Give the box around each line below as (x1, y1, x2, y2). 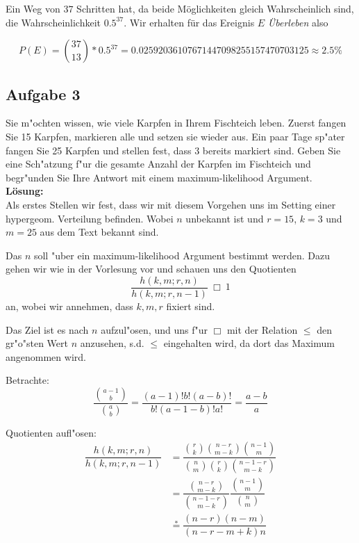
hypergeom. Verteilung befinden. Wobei (6, 211, 174, 225)
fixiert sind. (166, 298, 215, 313)
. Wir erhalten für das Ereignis (124, 15, 255, 29)
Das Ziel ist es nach (6, 322, 89, 337)
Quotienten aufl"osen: (6, 425, 97, 439)
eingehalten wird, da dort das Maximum (163, 336, 335, 350)
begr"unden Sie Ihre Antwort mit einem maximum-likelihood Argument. (6, 170, 312, 184)
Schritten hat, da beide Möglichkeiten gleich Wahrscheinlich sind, (76, 1, 354, 15)
